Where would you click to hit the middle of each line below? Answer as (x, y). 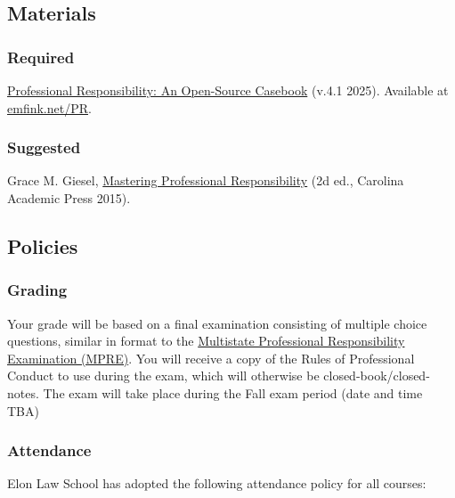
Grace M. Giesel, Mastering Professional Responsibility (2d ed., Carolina (206, 180)
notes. (23, 392)
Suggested (44, 147)
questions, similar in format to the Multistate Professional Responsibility (206, 341)
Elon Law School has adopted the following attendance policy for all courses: (217, 483)
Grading (37, 290)
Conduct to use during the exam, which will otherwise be (163, 376)
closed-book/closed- (377, 376)
